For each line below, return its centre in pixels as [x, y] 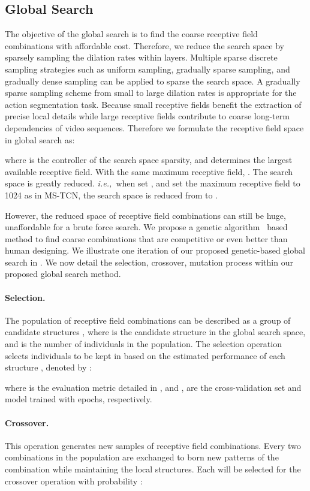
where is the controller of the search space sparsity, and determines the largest [149, 160]
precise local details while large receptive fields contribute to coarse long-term [147, 116]
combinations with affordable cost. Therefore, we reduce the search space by [145, 45]
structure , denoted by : [48, 367]
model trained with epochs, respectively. [79, 399]
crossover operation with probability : [74, 481]
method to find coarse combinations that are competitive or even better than [146, 238]
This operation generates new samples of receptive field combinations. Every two [153, 445]
